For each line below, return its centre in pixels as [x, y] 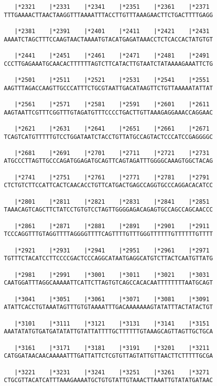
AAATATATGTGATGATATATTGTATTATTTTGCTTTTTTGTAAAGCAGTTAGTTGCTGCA [108, 332]
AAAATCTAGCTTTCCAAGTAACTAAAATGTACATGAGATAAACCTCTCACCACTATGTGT [108, 39]
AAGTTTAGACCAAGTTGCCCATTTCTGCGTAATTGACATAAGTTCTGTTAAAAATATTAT [108, 88]
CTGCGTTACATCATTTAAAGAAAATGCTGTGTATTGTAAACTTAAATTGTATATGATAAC [108, 380]
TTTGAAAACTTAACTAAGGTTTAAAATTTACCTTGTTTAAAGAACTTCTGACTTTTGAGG [108, 15]
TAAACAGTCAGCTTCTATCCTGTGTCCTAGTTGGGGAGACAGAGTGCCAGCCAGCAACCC [108, 210]
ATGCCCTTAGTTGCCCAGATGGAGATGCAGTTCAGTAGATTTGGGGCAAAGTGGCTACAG [108, 161]
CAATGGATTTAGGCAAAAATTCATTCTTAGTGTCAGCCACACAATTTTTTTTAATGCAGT [108, 283]
